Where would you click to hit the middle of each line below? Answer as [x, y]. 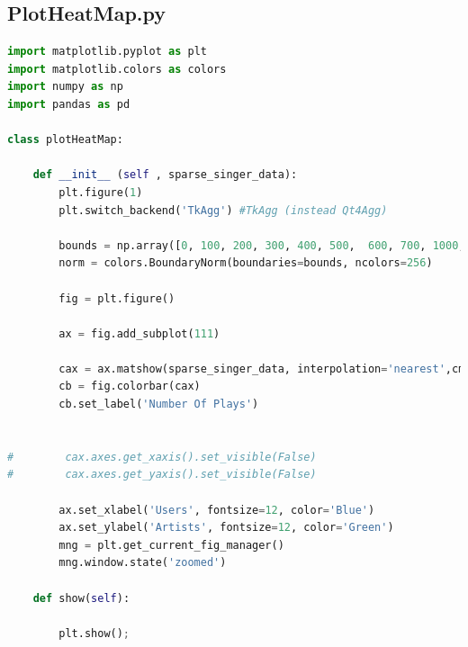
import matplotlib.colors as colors [117, 69]
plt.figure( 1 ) [101, 192]
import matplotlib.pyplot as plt [107, 52]
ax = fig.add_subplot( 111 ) [139, 333]
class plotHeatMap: [65, 140]
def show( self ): [81, 598]
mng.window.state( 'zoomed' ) [143, 563]
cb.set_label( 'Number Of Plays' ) [159, 404]
